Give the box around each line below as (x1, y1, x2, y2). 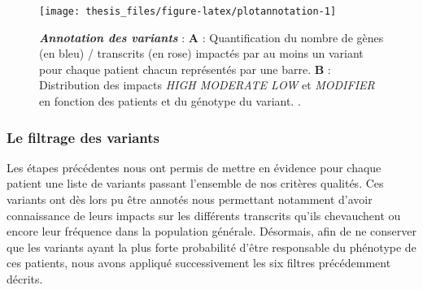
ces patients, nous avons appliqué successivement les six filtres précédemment (7, 254, 391, 271)
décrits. (7, 271, 43, 287)
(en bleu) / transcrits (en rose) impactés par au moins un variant (39, 45, 364, 62)
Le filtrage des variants (7, 127, 159, 147)
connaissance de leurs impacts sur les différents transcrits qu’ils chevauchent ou (7, 206, 401, 223)
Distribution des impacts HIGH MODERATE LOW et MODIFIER (39, 76, 375, 93)
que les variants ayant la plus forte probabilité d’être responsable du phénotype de (7, 238, 416, 255)
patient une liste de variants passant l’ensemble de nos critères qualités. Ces (7, 175, 384, 192)
